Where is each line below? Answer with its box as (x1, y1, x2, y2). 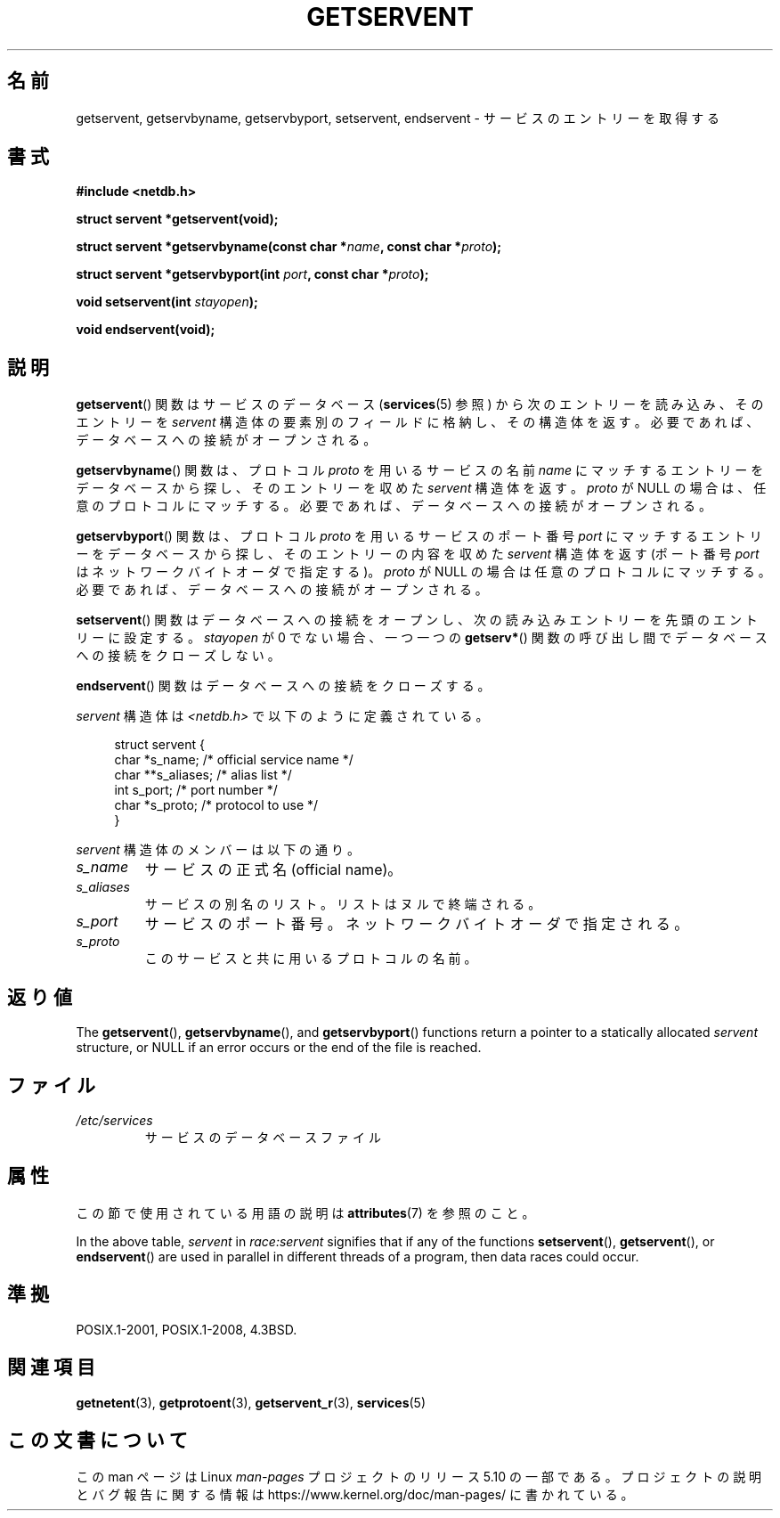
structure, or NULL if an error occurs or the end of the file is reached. (76, 1040, 482, 1056)
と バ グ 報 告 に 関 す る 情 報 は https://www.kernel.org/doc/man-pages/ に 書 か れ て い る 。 (76, 1487, 634, 1503)
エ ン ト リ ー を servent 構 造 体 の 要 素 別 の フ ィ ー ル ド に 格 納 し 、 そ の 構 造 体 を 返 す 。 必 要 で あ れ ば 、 (76, 414, 760, 430)
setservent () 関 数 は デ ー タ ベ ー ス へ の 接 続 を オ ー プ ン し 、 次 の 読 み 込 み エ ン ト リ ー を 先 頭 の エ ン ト (76, 612, 758, 628)
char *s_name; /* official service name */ (114, 752, 353, 768)
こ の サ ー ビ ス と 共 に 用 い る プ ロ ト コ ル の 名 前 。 (144, 951, 477, 967)
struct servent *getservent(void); (76, 211, 279, 227)
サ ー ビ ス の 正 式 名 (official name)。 (144, 861, 402, 879)
